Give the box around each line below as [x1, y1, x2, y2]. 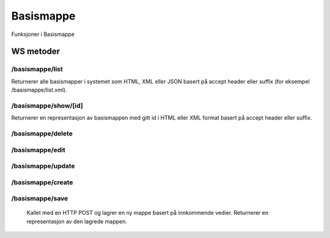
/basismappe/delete [11, 129, 73, 137]
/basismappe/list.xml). [11, 86, 67, 94]
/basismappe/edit [11, 145, 65, 154]
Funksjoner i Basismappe [11, 31, 75, 38]
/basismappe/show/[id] [11, 101, 84, 110]
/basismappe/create [11, 178, 73, 186]
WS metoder [11, 46, 61, 57]
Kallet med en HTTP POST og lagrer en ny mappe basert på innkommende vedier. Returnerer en [26, 209, 269, 217]
